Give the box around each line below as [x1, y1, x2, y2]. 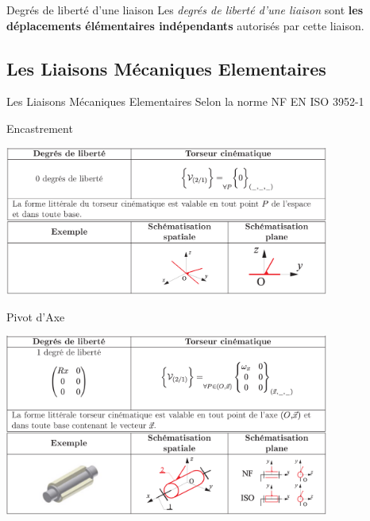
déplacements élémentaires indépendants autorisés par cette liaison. [6, 17, 364, 33]
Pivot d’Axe [6, 308, 65, 325]
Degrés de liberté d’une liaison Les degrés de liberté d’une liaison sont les [6, 2, 363, 17]
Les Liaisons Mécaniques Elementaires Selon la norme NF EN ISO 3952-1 [6, 93, 364, 110]
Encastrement [6, 119, 73, 136]
